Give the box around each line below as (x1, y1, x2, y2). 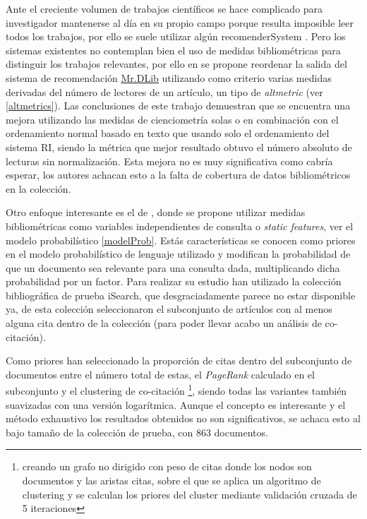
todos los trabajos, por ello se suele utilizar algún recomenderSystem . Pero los (6, 29, 346, 44)
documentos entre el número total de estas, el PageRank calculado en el (6, 366, 315, 381)
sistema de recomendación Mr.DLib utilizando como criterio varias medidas (6, 70, 332, 85)
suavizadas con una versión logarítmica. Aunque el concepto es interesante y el (6, 397, 346, 412)
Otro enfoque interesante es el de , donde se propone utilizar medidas (6, 205, 306, 220)
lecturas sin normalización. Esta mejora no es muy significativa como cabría (6, 153, 333, 168)
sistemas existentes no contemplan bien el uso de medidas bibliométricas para (6, 42, 341, 57)
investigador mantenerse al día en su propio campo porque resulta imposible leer (6, 15, 354, 30)
